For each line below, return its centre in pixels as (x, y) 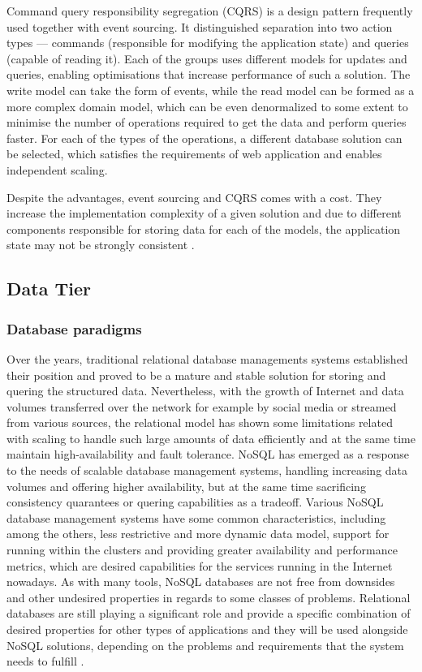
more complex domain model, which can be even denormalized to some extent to (207, 106)
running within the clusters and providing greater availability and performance (202, 550)
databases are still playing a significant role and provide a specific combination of (209, 613)
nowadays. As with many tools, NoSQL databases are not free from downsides (201, 582)
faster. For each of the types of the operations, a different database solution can (205, 138)
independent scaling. (57, 169)
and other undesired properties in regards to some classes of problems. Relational (209, 597)
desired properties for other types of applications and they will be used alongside (207, 629)
